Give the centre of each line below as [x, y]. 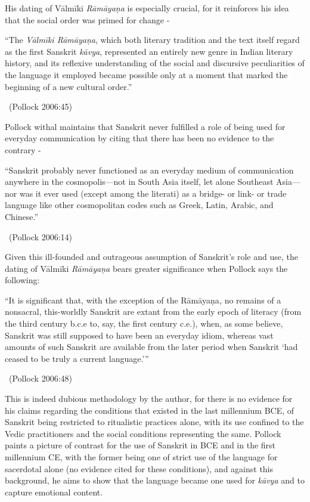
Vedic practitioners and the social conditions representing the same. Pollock [143, 433]
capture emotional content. [54, 492]
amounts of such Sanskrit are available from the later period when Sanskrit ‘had [151, 347]
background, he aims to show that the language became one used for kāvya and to [155, 480]
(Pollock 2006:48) [40, 378]
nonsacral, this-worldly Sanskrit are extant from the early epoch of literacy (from [153, 312]
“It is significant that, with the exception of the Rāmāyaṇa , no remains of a [143, 300]
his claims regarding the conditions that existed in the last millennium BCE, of [150, 410]
